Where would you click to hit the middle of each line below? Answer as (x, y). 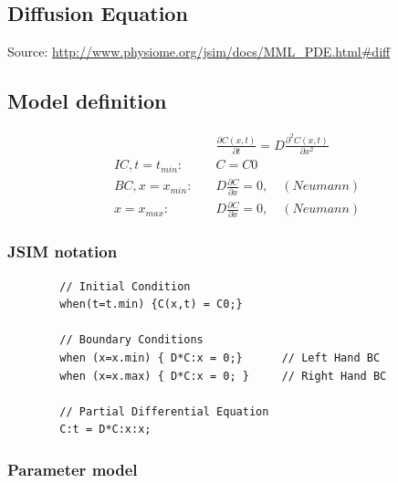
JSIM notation (63, 252)
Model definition (87, 101)
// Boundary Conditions (131, 340)
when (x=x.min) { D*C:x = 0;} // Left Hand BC (220, 358)
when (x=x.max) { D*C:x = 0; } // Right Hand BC (223, 376)
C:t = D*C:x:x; (105, 430)
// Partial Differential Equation (164, 411)
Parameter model (73, 469)
